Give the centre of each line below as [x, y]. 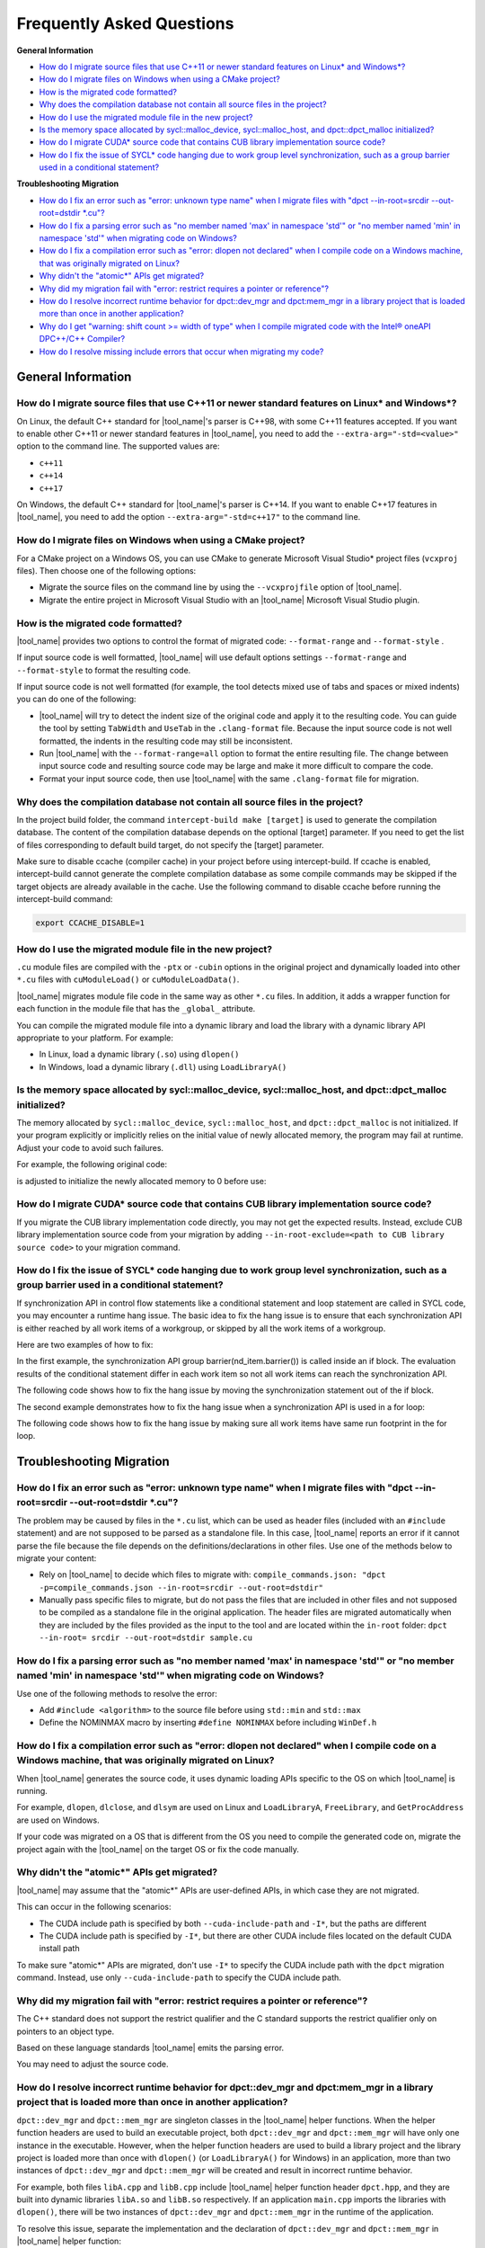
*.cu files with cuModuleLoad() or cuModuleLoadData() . [128, 979]
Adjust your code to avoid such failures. [90, 1147]
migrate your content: [57, 1558]
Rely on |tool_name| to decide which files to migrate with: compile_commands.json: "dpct [212, 1574]
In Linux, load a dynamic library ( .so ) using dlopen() [139, 1054]
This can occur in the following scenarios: [94, 1907]
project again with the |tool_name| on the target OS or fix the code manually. [158, 1849]
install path [59, 1949]
